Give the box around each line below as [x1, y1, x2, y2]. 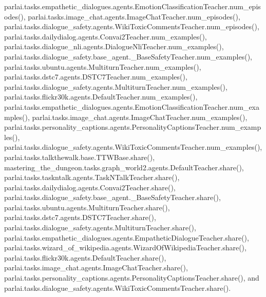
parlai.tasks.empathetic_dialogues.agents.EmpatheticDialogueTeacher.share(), [4, 232, 249, 243]
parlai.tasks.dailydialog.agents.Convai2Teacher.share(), [4, 182, 176, 192]
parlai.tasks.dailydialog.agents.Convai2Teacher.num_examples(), [4, 31, 207, 42]
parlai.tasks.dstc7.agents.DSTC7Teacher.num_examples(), [4, 71, 187, 82]
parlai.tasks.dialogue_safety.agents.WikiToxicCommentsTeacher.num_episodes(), [4, 21, 259, 32]
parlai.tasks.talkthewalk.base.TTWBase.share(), [4, 151, 155, 162]
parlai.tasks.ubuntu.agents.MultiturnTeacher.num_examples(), [4, 61, 201, 72]
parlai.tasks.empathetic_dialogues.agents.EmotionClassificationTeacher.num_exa [4, 101, 259, 112]
